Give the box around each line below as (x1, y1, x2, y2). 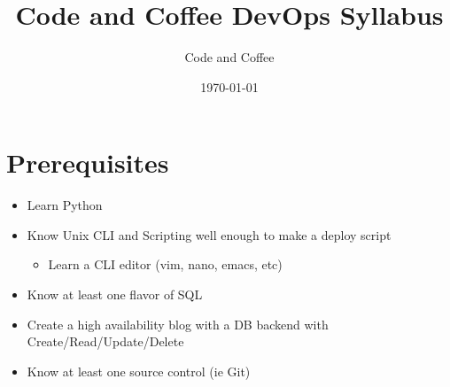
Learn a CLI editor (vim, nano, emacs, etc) (48, 255, 283, 274)
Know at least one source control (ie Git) (27, 361, 251, 380)
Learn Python (27, 196, 103, 214)
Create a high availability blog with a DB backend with (27, 314, 329, 333)
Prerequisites (6, 144, 169, 181)
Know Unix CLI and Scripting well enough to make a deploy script (27, 225, 392, 244)
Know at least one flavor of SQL (27, 285, 203, 304)
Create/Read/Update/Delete (27, 332, 184, 351)
